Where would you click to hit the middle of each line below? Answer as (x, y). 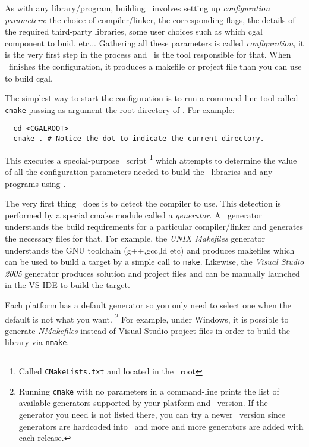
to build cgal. (29, 78)
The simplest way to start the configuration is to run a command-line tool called (152, 98)
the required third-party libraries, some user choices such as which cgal (134, 31)
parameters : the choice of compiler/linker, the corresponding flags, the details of (150, 19)
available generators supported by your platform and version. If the (143, 403)
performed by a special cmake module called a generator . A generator (133, 215)
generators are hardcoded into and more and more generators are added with (161, 426)
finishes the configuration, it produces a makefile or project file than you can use (155, 66)
